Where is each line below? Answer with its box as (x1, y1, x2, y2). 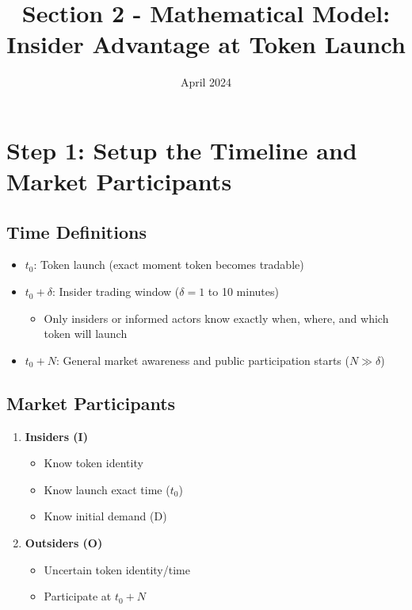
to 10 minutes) (208, 283, 279, 300)
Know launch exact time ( (44, 481, 170, 497)
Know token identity (44, 455, 143, 471)
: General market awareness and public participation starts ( (55, 351, 349, 368)
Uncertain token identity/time (44, 561, 190, 577)
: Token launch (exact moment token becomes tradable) (33, 256, 304, 273)
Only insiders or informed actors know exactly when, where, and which (44, 309, 389, 326)
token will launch (44, 325, 128, 342)
